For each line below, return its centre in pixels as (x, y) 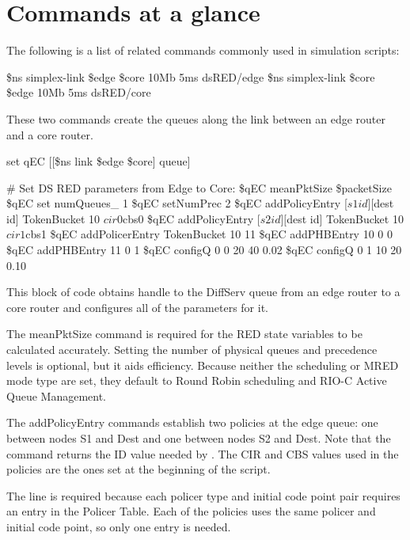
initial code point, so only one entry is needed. (119, 526)
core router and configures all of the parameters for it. (137, 307)
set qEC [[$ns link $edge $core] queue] (99, 161)
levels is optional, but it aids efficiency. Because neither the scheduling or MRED (203, 365)
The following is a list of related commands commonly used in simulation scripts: (203, 50)
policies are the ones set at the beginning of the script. (139, 469)
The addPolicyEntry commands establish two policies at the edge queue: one (192, 422)
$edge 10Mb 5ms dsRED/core (79, 92)
